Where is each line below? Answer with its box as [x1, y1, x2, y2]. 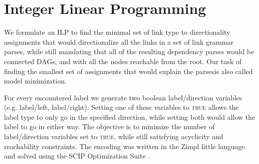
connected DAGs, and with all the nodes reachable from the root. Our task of [4, 56, 242, 66]
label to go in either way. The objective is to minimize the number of [4, 121, 215, 132]
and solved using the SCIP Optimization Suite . [4, 151, 150, 161]
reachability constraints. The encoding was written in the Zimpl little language [4, 141, 245, 151]
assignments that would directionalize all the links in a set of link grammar [4, 36, 234, 47]
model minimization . [4, 76, 67, 86]
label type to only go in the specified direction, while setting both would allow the [4, 111, 256, 122]
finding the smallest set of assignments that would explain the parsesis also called [4, 66, 253, 76]
